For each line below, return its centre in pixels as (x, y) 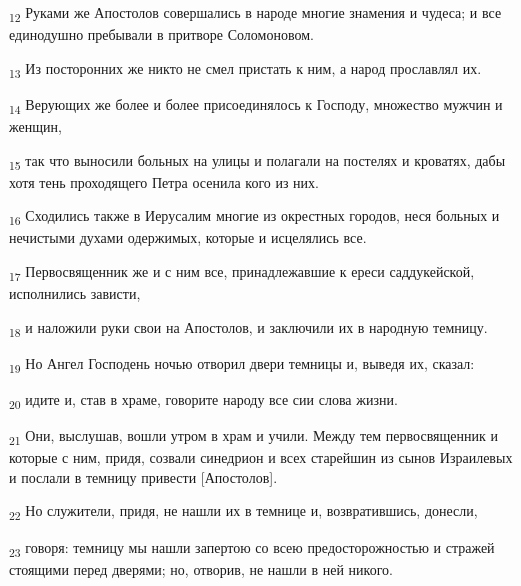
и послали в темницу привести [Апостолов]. (143, 476)
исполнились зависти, (75, 293)
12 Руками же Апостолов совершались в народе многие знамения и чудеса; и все (255, 13)
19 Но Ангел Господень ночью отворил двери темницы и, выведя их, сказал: (242, 364)
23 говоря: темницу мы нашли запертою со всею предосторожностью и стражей (252, 548)
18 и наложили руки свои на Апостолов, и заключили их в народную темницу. (248, 328)
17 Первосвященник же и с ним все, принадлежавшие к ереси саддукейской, (242, 272)
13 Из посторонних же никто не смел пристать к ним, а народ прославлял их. (245, 69)
